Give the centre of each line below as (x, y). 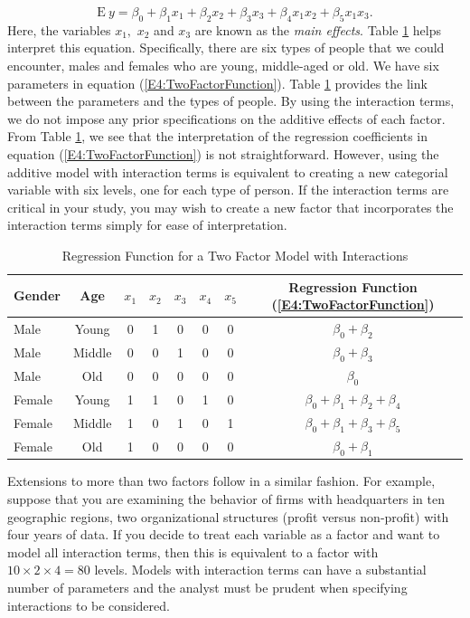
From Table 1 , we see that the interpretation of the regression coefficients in (217, 136)
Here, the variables (59, 29)
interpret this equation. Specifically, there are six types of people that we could (226, 48)
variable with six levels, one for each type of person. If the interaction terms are (228, 190)
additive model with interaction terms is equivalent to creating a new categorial (228, 171)
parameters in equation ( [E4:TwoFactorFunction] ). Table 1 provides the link (217, 83)
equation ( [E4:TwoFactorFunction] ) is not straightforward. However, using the (223, 153)
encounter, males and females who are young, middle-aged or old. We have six (223, 65)
